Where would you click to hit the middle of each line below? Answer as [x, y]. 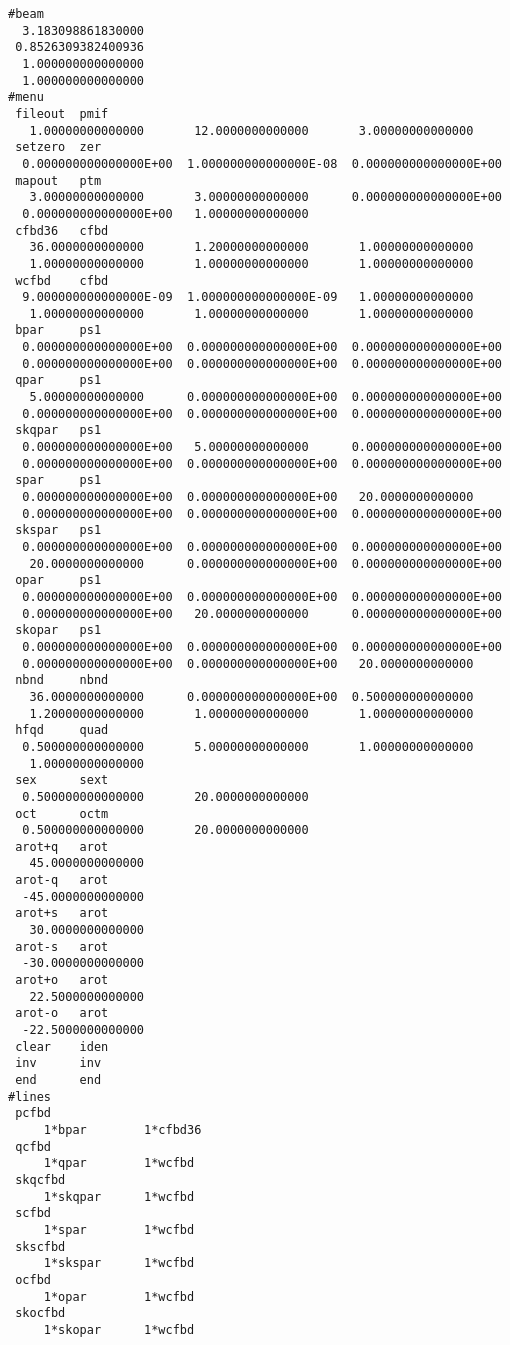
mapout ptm [58, 180]
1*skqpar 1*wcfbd [119, 1196]
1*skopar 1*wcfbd [119, 1329]
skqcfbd [40, 1179]
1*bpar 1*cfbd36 [122, 1129]
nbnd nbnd [62, 680]
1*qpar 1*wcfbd [119, 1163]
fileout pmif [62, 113]
